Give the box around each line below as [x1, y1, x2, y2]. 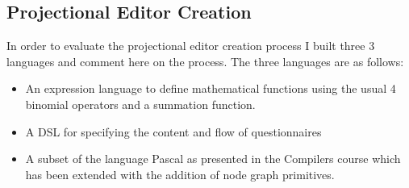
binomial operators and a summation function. [25, 95, 256, 112]
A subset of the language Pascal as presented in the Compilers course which [25, 150, 401, 167]
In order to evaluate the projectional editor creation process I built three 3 [6, 37, 375, 54]
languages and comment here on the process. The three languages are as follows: [6, 52, 404, 69]
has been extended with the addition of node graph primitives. [25, 165, 335, 182]
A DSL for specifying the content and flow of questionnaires [25, 123, 322, 140]
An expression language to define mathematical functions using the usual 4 [25, 80, 396, 97]
